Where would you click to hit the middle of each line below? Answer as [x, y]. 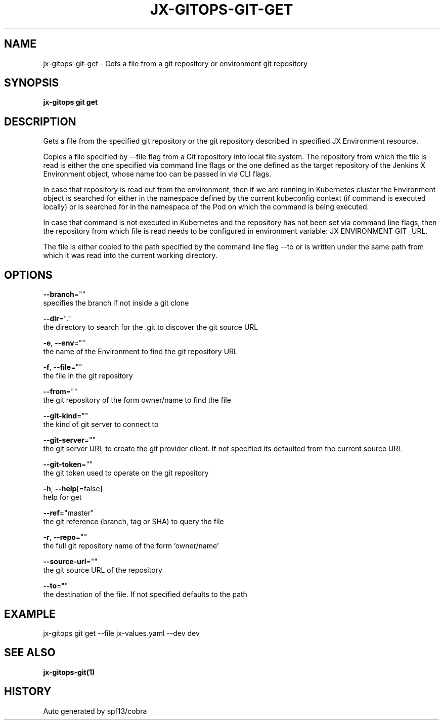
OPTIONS [28, 275]
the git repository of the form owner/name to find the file [137, 400]
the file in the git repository [88, 376]
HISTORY [28, 692]
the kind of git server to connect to [101, 424]
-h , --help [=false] [73, 489]
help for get [62, 497]
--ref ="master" [69, 513]
